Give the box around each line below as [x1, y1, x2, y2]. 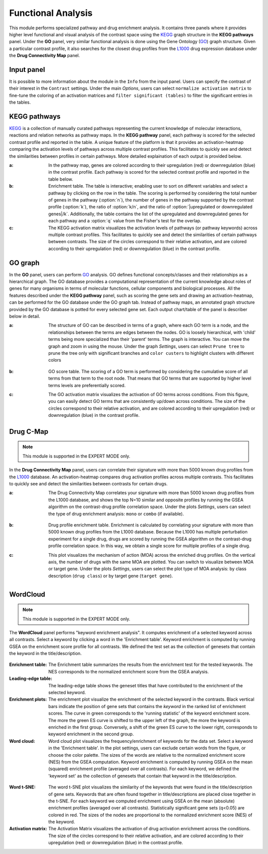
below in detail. [9, 313, 41, 319]
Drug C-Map [9, 427, 49, 436]
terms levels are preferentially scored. [48, 382, 126, 388]
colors [48, 357, 62, 363]
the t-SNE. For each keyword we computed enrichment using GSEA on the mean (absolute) [48, 798, 235, 804]
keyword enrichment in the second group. [48, 731, 134, 737]
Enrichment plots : [9, 696, 47, 702]
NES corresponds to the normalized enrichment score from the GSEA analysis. [48, 668, 209, 674]
